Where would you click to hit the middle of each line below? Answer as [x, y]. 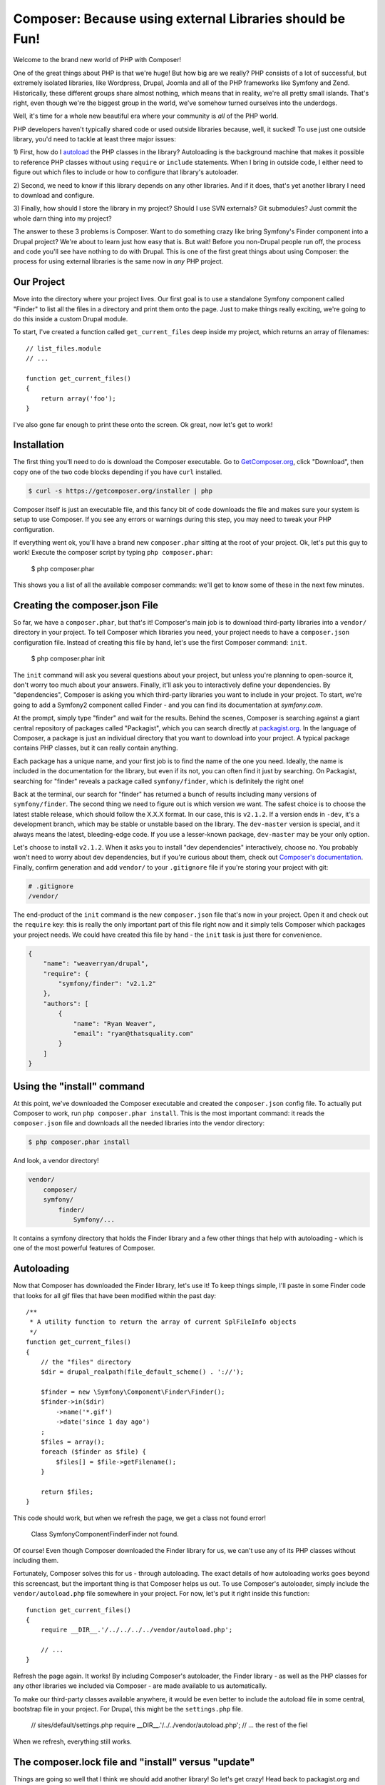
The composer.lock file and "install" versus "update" [134, 1762]
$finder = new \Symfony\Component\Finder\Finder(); [133, 1392]
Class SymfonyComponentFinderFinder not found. [105, 1534]
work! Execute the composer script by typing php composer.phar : [113, 553]
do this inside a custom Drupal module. [71, 319]
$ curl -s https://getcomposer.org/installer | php [120, 491]
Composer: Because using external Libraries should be [179, 19]
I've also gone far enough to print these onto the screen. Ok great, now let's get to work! [143, 424]
